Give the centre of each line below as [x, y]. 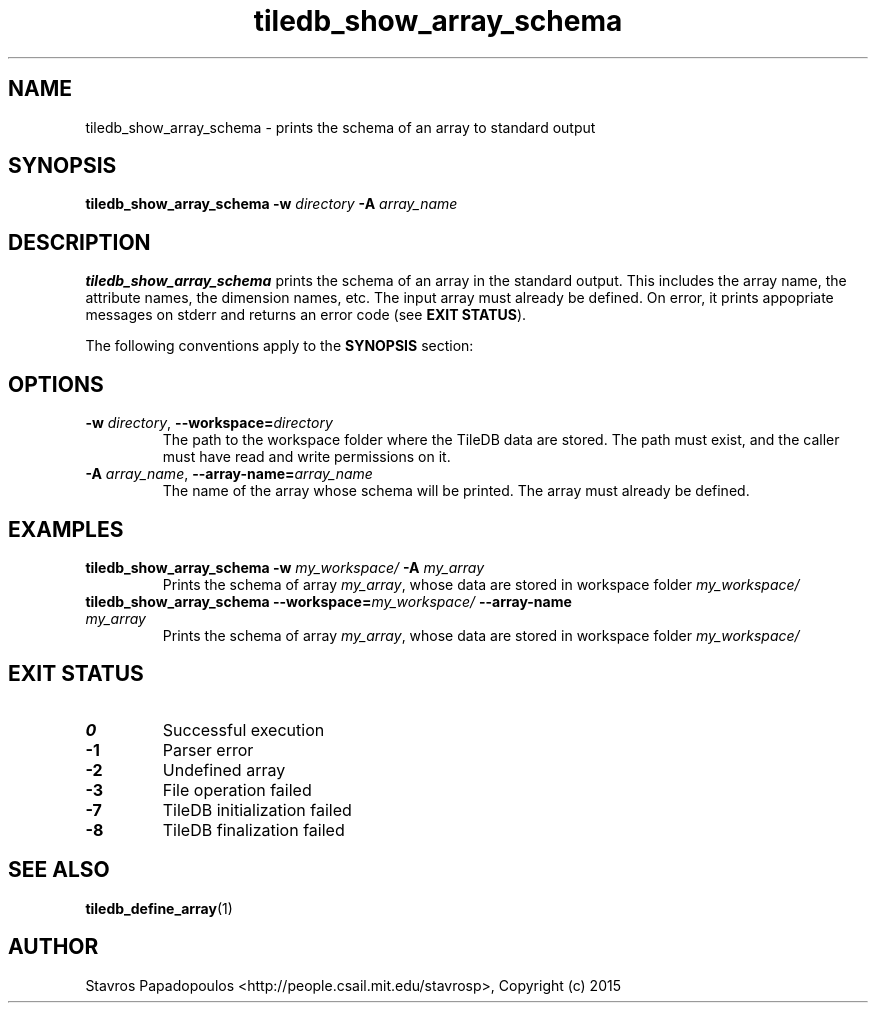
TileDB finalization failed [253, 829]
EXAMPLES [66, 529]
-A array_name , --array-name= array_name [229, 474]
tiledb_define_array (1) [159, 908]
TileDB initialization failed [257, 809]
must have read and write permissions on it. [306, 457]
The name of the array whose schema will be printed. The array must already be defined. [456, 491]
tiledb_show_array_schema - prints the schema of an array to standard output [340, 127]
